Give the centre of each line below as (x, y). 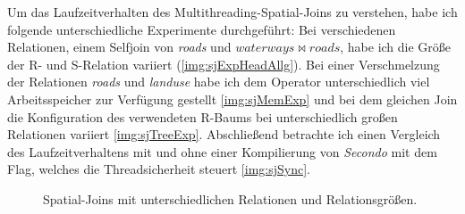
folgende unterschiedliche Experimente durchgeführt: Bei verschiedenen (202, 29)
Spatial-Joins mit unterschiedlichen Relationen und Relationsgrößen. (230, 198)
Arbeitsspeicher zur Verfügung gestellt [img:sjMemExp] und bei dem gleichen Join (232, 99)
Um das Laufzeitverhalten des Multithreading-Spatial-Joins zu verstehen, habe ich (232, 12)
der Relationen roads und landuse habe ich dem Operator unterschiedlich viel (219, 82)
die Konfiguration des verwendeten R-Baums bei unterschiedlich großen (203, 116)
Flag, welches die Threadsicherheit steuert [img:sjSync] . (159, 169)
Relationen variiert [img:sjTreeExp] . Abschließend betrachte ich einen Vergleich (224, 134)
